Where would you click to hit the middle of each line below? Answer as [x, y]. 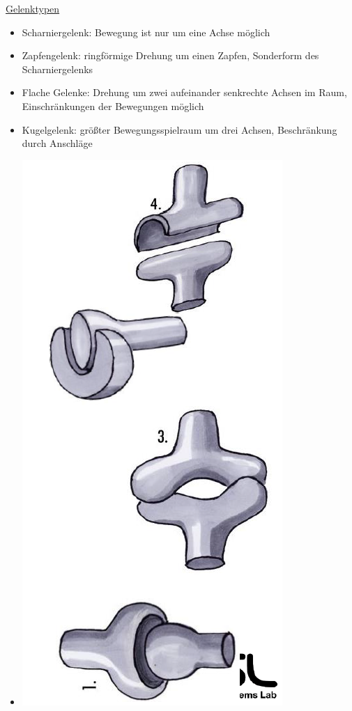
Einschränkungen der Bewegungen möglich [113, 106]
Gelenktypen [33, 8]
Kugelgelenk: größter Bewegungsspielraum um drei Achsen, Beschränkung [179, 129]
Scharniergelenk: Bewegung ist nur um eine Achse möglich [146, 32]
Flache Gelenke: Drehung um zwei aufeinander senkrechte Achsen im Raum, [184, 92]
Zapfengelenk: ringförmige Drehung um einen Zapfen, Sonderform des [170, 55]
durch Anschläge [57, 143]
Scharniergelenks [58, 69]
